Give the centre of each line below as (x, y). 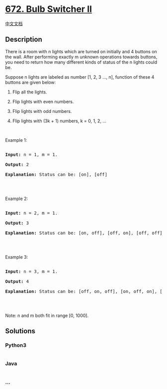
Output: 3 (17, 223)
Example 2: (17, 198)
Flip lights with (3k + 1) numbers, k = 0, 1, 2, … (59, 121)
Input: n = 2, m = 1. (32, 213)
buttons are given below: (31, 82)
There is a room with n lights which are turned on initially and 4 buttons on (81, 51)
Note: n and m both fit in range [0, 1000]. (47, 315)
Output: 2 (17, 164)
